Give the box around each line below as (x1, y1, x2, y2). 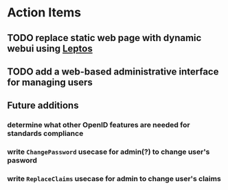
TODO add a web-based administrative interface (7, 66, 219, 77)
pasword (7, 156, 38, 165)
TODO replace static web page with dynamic (7, 32, 202, 44)
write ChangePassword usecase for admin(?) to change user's (7, 147, 210, 157)
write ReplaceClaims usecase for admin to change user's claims (7, 174, 221, 184)
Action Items (7, 5, 81, 21)
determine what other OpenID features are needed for (7, 120, 190, 130)
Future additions (7, 100, 79, 111)
